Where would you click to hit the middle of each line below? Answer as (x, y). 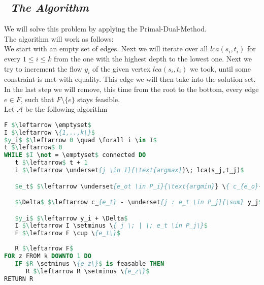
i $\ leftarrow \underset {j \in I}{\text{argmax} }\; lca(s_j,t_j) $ (129, 170)
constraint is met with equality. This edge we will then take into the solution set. (130, 79)
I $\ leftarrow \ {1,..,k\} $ (50, 132)
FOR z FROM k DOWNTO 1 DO (48, 256)
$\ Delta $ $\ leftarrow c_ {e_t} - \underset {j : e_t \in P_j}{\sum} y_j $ (139, 202)
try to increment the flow (43, 68)
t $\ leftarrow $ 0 (33, 148)
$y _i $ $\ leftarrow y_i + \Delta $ (71, 218)
